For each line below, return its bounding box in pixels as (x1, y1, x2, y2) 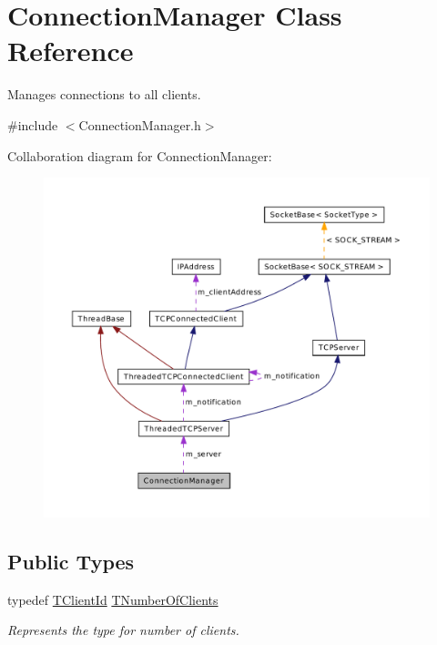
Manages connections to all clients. (7, 85, 201, 104)
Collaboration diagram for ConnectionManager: (7, 146, 272, 165)
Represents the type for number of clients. (7, 620, 239, 640)
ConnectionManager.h (78, 115, 201, 134)
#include (7, 115, 58, 134)
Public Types (7, 547, 135, 575)
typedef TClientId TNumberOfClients (7, 589, 218, 609)
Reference (7, 32, 134, 69)
